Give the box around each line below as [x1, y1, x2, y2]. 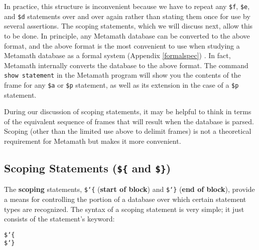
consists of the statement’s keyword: [4, 213, 115, 224]
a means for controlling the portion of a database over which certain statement [4, 194, 246, 204]
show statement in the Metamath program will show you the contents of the [4, 70, 241, 80]
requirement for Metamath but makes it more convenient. [4, 135, 181, 146]
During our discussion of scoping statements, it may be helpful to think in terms [4, 106, 251, 117]
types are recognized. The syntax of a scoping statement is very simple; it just [4, 203, 244, 214]
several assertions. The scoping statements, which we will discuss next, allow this [4, 21, 253, 31]
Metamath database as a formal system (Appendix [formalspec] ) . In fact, [4, 50, 231, 61]
